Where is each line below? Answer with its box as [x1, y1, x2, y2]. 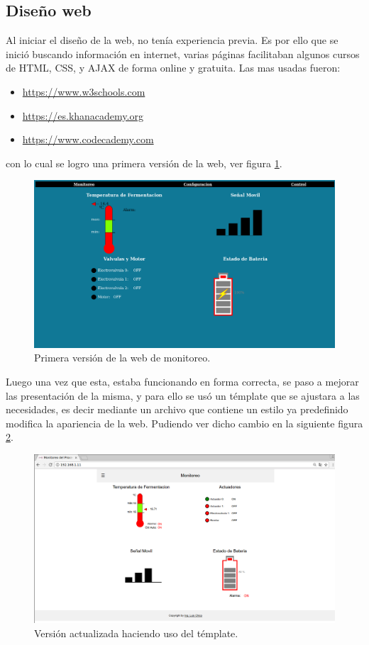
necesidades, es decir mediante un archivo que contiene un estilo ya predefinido [6, 402, 348, 417]
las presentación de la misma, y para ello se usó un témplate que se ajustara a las [6, 388, 360, 403]
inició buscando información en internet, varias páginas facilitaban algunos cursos [6, 46, 360, 61]
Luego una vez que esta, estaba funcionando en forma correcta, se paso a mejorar [6, 374, 359, 388]
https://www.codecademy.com [22, 132, 154, 147]
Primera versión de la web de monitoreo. [34, 350, 211, 365]
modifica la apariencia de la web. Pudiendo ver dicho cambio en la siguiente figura [6, 415, 363, 430]
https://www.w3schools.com [22, 84, 145, 99]
